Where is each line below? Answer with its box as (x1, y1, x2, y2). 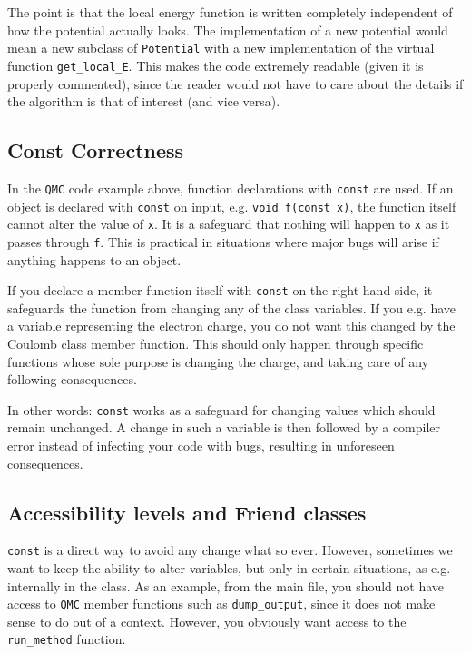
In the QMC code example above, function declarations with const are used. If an (7, 178, 454, 197)
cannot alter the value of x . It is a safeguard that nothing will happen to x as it (7, 214, 450, 233)
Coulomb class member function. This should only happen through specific (7, 333, 424, 352)
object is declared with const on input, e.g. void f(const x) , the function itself (7, 196, 456, 215)
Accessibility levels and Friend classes (7, 498, 367, 526)
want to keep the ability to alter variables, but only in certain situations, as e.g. (7, 559, 451, 578)
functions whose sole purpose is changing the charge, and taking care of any (7, 352, 429, 371)
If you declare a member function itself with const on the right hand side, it (7, 281, 433, 300)
